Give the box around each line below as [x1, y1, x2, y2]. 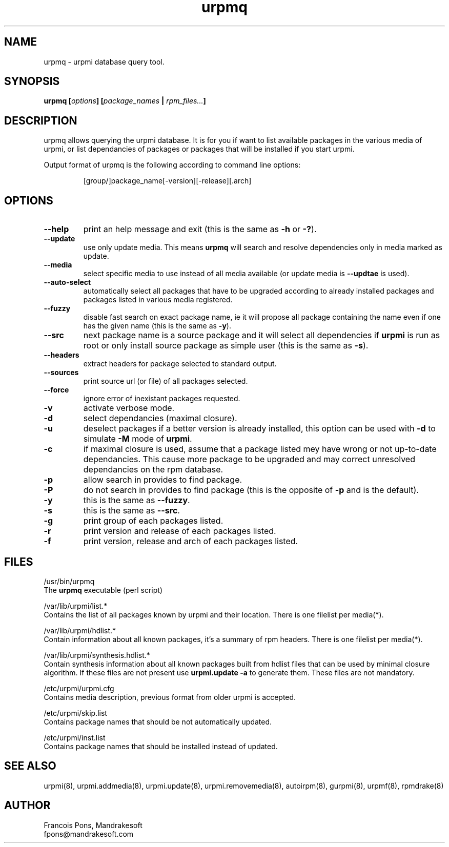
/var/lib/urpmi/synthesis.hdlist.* [44, 650, 150, 659]
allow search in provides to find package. [83, 474, 242, 485]
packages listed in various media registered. [83, 295, 233, 304]
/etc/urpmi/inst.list [44, 733, 106, 742]
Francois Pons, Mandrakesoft [44, 820, 142, 830]
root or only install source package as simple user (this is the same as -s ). [83, 340, 369, 351]
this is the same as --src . [83, 505, 180, 516]
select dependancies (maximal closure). [83, 413, 237, 424]
